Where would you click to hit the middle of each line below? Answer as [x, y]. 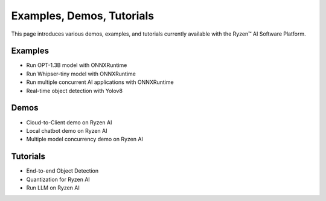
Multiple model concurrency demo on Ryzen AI [85, 139]
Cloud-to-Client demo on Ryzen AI [69, 122]
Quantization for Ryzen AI [58, 179]
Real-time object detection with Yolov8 [75, 91]
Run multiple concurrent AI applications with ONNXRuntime [100, 82]
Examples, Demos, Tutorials [82, 16]
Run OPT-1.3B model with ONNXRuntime [77, 65]
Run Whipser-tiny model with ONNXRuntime [81, 74]
